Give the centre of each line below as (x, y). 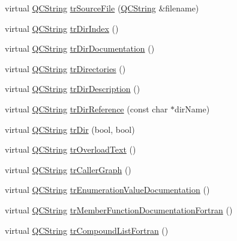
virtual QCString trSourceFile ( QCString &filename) (102, 8)
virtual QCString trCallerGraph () (68, 169)
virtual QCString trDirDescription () (73, 89)
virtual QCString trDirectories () (65, 68)
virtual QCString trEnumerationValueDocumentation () (107, 190)
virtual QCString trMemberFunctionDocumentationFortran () (119, 209)
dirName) (192, 108)
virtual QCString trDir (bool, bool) (70, 129)
